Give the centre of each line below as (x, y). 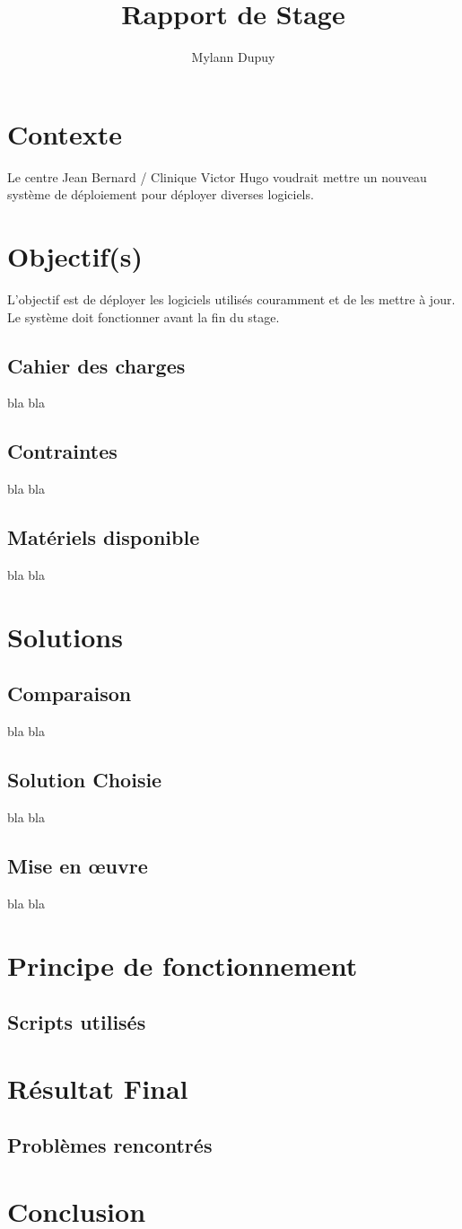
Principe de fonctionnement (183, 965)
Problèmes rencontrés (110, 1145)
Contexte (65, 133)
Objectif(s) (75, 256)
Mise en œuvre (78, 865)
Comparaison (70, 694)
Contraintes (62, 451)
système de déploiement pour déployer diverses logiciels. (161, 194)
